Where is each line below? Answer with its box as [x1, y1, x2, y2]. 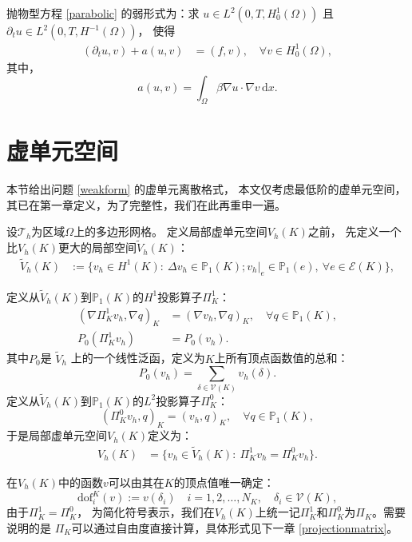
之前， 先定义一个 [307, 223, 402, 240]
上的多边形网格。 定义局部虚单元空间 [73, 223, 267, 240]
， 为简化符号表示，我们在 [77, 504, 215, 520]
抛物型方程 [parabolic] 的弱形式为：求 [6, 5, 200, 21]
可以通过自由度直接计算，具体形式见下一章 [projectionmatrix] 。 [71, 519, 398, 536]
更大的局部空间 [57, 239, 137, 256]
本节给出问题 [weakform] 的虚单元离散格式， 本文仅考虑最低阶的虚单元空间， [6, 181, 406, 197]
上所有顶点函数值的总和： [214, 349, 349, 366]
